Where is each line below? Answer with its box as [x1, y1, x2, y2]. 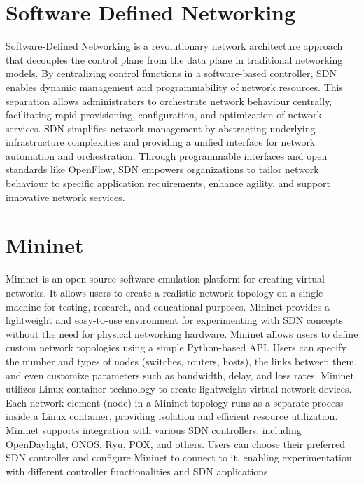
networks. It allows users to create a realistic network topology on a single [6, 285, 323, 299]
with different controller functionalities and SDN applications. [6, 463, 271, 478]
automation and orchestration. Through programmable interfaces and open [6, 148, 328, 163]
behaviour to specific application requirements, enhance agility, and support [6, 176, 331, 191]
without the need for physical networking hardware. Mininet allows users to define [6, 326, 358, 341]
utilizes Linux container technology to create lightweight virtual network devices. [6, 381, 352, 396]
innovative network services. [6, 189, 125, 204]
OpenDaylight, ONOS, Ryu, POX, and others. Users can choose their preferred [6, 436, 345, 451]
